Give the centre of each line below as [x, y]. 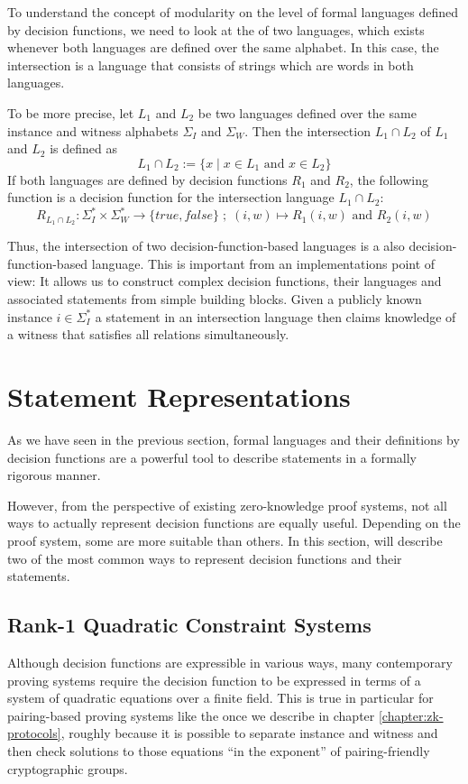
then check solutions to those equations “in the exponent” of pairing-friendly [219, 750]
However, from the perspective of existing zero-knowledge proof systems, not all [227, 505]
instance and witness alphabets [93, 130]
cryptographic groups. [68, 768]
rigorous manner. [54, 475]
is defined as [83, 148]
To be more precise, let [71, 112]
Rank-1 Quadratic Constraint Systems [189, 625]
